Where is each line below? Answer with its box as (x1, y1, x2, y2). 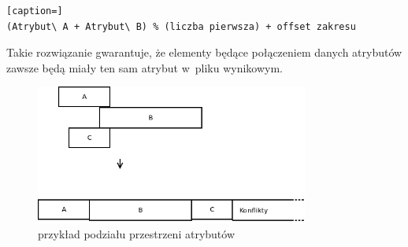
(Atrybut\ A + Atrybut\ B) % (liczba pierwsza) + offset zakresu (6, 20, 356, 32)
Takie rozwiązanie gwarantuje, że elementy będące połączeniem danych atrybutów (6, 44, 402, 61)
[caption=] (6, 6, 63, 17)
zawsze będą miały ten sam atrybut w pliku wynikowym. (6, 59, 283, 76)
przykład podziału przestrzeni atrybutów (38, 226, 236, 242)
